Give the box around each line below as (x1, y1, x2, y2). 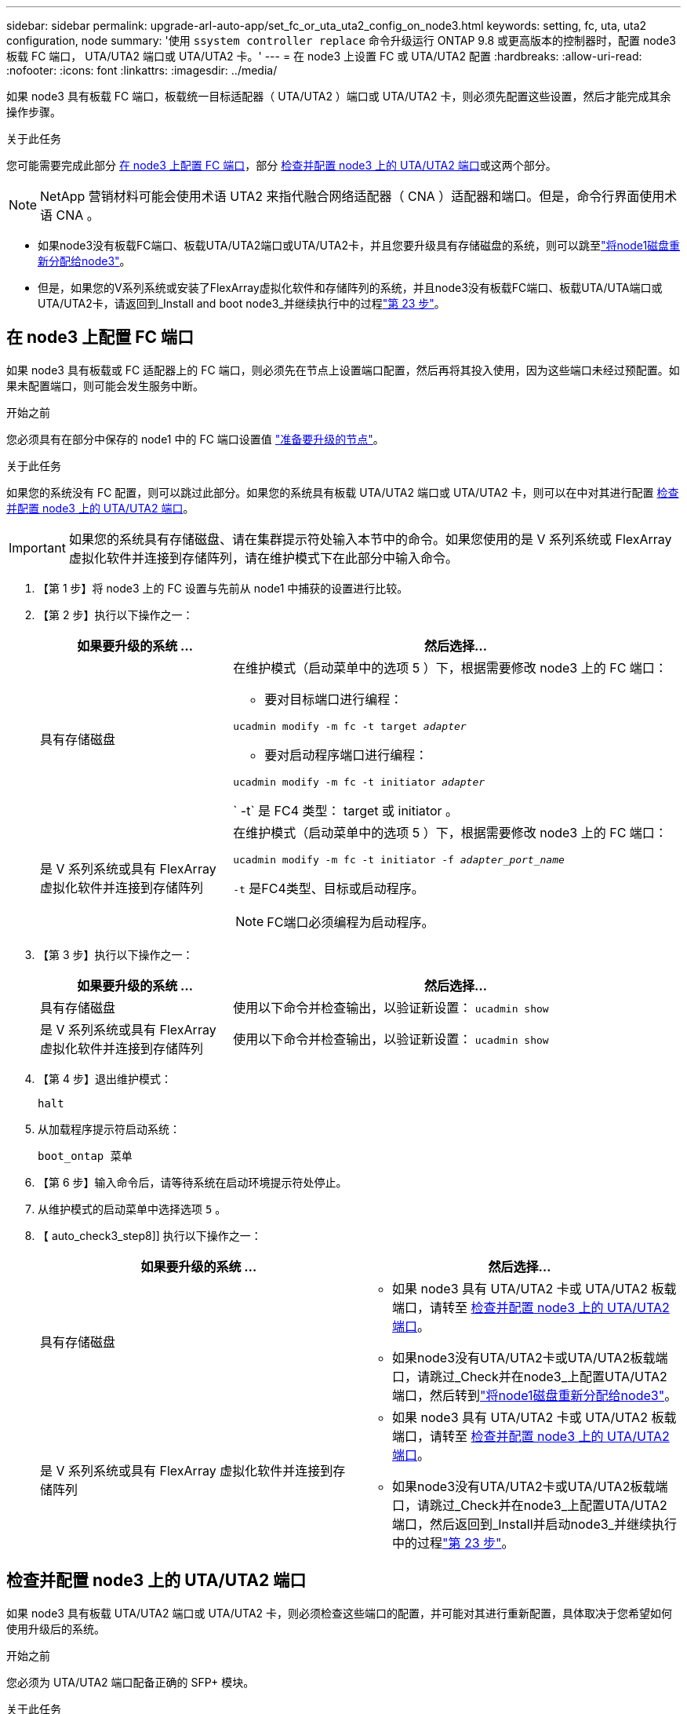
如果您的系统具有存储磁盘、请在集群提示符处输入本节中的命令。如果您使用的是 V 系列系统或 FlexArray (68, 531, 672, 547)
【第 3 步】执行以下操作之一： (38, 947, 194, 961)
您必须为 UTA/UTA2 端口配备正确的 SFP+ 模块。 (6, 1675, 255, 1689)
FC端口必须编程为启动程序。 (267, 914, 434, 930)
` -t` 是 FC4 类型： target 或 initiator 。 (233, 802, 459, 819)
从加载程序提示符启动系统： (38, 1121, 180, 1136)
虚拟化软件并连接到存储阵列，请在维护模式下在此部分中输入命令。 (68, 549, 458, 566)
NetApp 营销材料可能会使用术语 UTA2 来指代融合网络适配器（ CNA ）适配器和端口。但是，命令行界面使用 (40, 188, 665, 204)
